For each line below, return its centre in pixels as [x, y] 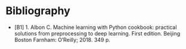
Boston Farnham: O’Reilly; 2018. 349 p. [62, 40]
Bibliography [38, 11]
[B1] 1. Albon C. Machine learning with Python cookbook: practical [95, 27]
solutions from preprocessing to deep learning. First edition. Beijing [97, 33]
